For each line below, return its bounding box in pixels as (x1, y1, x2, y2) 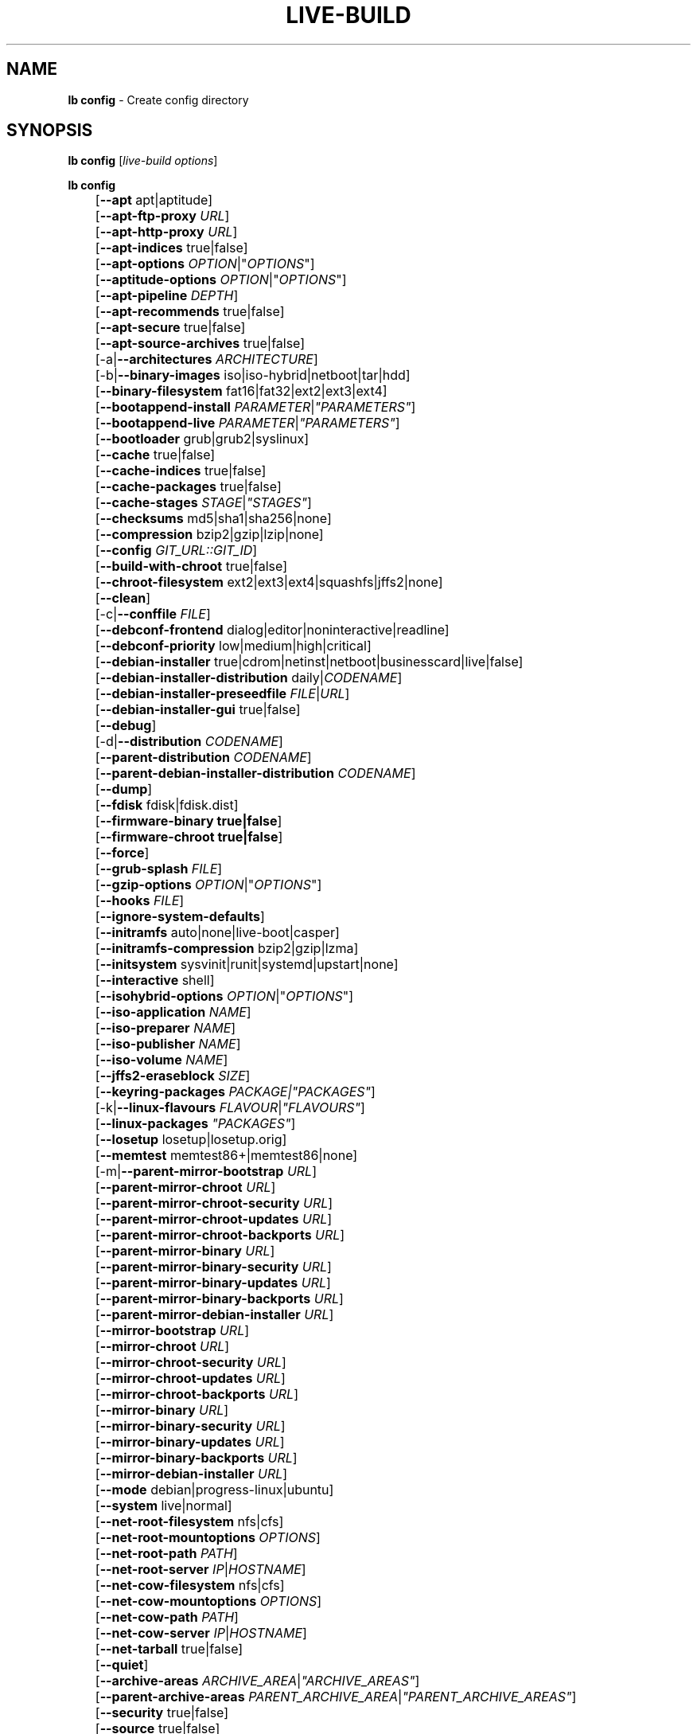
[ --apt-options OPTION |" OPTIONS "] (95, 256, 315, 272)
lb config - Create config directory (68, 92, 249, 107)
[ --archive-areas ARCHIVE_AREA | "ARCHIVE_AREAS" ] (95, 1673, 420, 1689)
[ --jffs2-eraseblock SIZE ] (95, 1068, 251, 1084)
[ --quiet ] (95, 1657, 149, 1673)
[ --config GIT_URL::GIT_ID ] (95, 542, 258, 559)
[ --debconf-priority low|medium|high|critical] (95, 638, 372, 654)
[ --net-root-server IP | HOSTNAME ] (95, 1561, 306, 1578)
